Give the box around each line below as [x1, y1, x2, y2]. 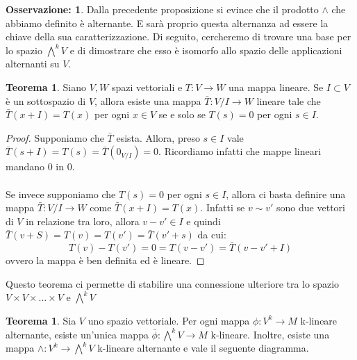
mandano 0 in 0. [6, 159, 75, 174]
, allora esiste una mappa [94, 93, 201, 108]
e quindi [186, 213, 221, 228]
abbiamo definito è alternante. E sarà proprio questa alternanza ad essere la [6, 15, 329, 30]
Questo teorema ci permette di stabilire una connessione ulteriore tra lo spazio [6, 276, 340, 291]
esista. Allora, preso [116, 130, 200, 145]
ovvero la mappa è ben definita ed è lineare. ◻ [6, 253, 205, 268]
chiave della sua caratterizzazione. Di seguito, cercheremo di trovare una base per [6, 29, 351, 44]
